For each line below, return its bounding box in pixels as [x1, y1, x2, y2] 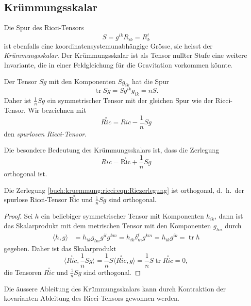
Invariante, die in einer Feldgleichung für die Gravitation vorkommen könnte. [4, 59, 233, 69]
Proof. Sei [4, 211, 33, 221]
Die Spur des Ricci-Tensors [4, 22, 84, 33]
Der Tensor [4, 76, 37, 86]
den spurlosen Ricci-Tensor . [4, 128, 87, 138]
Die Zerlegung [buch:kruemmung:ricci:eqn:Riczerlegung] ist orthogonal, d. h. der [4, 185, 245, 195]
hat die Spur [132, 76, 169, 86]
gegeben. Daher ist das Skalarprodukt [4, 243, 117, 253]
